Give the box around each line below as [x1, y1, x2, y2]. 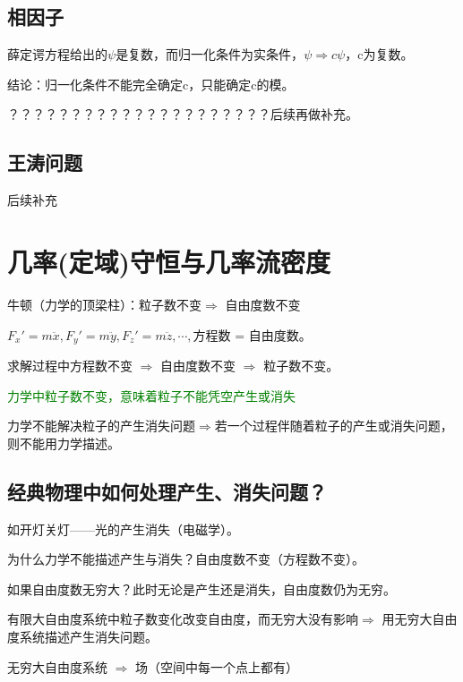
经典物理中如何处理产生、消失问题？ [7, 477, 327, 505]
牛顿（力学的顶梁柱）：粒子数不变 [7, 294, 201, 313]
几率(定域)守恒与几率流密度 [7, 243, 331, 279]
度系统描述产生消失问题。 [7, 627, 158, 645]
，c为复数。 [345, 45, 414, 64]
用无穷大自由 [382, 610, 458, 628]
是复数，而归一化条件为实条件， [116, 45, 304, 64]
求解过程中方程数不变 [7, 355, 133, 374]
